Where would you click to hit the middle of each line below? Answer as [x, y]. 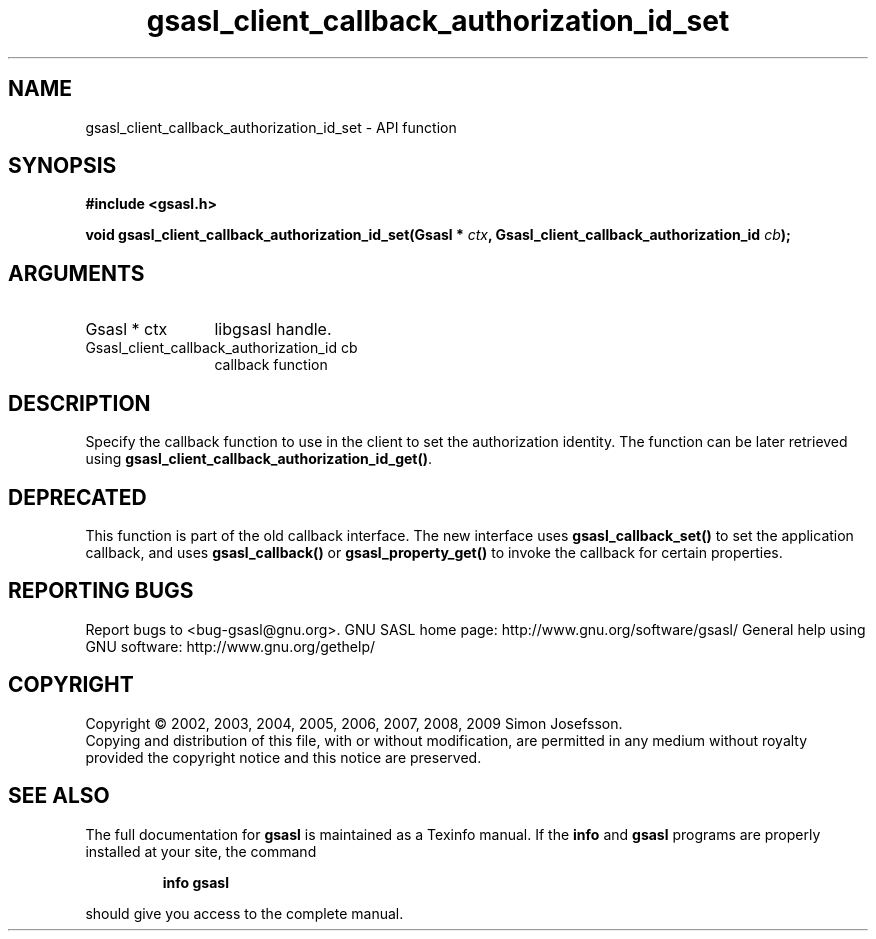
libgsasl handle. [273, 329]
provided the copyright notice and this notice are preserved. [283, 757]
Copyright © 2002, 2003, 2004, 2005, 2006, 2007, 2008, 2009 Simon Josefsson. [354, 723]
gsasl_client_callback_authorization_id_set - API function [271, 127]
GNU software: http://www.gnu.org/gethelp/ [230, 646]
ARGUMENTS [76, 273]
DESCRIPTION [79, 403]
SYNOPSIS [62, 166]
